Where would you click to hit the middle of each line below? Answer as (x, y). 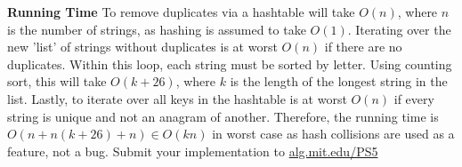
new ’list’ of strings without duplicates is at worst (142, 47)
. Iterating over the (399, 29)
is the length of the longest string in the (339, 81)
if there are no (363, 47)
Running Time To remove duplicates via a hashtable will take (181, 12)
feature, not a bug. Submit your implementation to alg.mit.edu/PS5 (193, 151)
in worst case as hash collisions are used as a (333, 134)
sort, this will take (57, 81)
